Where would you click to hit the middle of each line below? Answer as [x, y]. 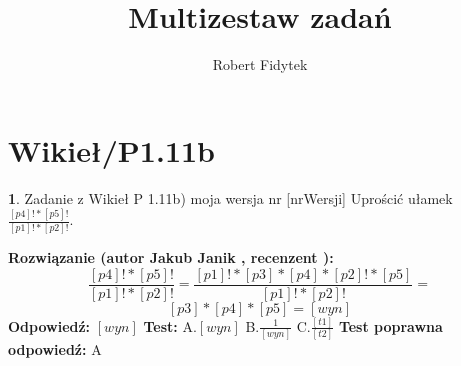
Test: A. [170, 325]
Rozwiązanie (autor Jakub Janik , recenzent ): [171, 256]
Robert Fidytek [260, 64]
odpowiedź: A [55, 349]
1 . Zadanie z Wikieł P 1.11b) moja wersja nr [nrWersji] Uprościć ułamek [230, 197]
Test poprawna [390, 325]
